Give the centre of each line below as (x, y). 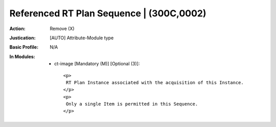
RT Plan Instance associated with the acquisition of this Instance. (155, 82)
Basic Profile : (24, 47)
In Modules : (22, 57)
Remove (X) (62, 29)
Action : (17, 29)
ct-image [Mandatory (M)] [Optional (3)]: (97, 64)
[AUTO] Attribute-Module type (82, 38)
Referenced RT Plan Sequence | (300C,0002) (108, 13)
